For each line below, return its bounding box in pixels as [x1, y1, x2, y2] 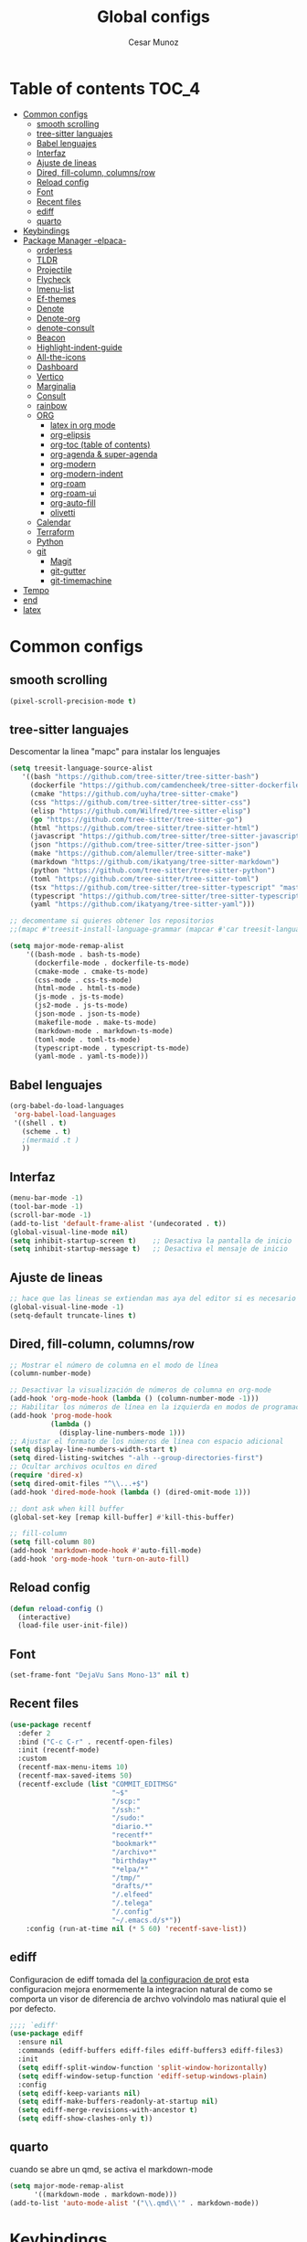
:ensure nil [17, 2037, 64, 2047]
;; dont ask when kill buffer [9, 1504, 125, 1513]
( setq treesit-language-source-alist [9, 763, 153, 774]
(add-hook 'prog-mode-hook [9, 1411, 112, 1420]
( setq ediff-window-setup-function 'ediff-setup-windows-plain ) [17, 2071, 268, 2081]
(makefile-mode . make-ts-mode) [33, 1018, 157, 1027]
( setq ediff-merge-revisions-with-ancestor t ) [17, 2106, 198, 2115]
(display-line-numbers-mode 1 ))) [58, 1428, 185, 1437]
